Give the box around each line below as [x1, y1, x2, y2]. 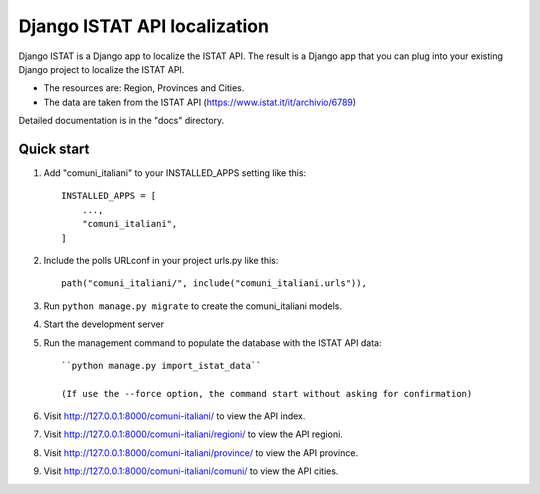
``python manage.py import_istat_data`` [61, 360, 262, 371]
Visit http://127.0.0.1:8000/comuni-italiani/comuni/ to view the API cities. [43, 465, 339, 477]
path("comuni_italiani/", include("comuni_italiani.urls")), [61, 278, 367, 289]
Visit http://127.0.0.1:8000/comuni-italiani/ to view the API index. [43, 410, 306, 422]
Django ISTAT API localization [18, 15, 270, 37]
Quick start [18, 140, 90, 157]
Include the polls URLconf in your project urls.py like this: [43, 254, 279, 266]
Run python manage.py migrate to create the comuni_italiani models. [43, 300, 343, 312]
